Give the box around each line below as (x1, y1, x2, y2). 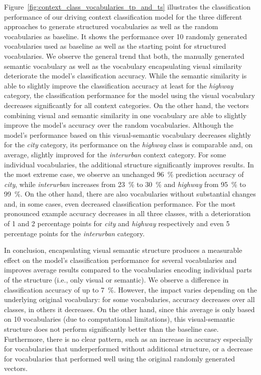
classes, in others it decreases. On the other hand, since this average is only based (4, 304, 255, 314)
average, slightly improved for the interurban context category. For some (4, 149, 226, 159)
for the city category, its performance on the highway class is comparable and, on (4, 139, 253, 150)
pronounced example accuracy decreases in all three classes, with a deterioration (4, 208, 251, 219)
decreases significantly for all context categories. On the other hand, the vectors (4, 100, 249, 110)
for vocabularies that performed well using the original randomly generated (4, 353, 235, 363)
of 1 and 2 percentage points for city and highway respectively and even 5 (4, 218, 230, 229)
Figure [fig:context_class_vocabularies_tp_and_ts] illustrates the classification (4, 2, 251, 12)
